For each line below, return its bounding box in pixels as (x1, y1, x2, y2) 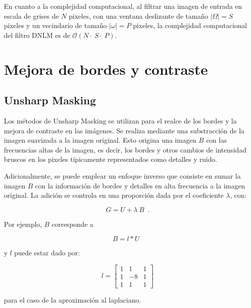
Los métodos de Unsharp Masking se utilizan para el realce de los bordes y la (4, 115, 237, 125)
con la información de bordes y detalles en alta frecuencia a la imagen (35, 180, 245, 190)
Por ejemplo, (4, 218, 42, 229)
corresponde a (52, 218, 93, 229)
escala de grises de (4, 10, 59, 21)
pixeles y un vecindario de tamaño (4, 20, 107, 31)
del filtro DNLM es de (4, 30, 70, 40)
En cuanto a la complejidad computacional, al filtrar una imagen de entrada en (4, 1, 242, 11)
